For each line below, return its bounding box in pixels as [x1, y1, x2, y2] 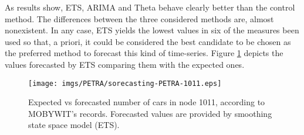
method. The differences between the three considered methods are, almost [5, 12, 274, 25]
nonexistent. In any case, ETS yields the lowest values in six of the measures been [5, 24, 299, 36]
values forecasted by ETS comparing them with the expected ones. [5, 58, 245, 70]
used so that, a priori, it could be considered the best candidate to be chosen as [5, 35, 291, 47]
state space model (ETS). [28, 119, 120, 131]
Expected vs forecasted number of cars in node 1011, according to [28, 96, 265, 108]
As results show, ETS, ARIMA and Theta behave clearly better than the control [5, 1, 295, 13]
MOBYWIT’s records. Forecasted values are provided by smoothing [28, 107, 272, 119]
